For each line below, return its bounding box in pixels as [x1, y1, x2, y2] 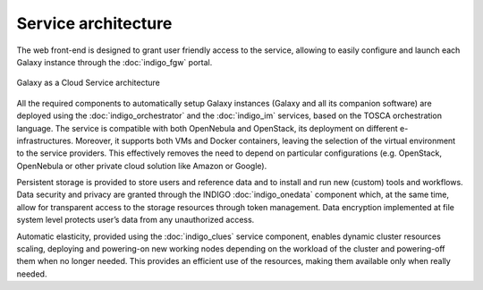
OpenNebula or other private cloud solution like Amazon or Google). [16, 160, 267, 171]
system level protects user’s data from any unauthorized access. [16, 215, 255, 226]
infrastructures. [16, 135, 73, 146]
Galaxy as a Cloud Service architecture [16, 77, 161, 89]
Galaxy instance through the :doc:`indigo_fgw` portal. [16, 56, 213, 67]
